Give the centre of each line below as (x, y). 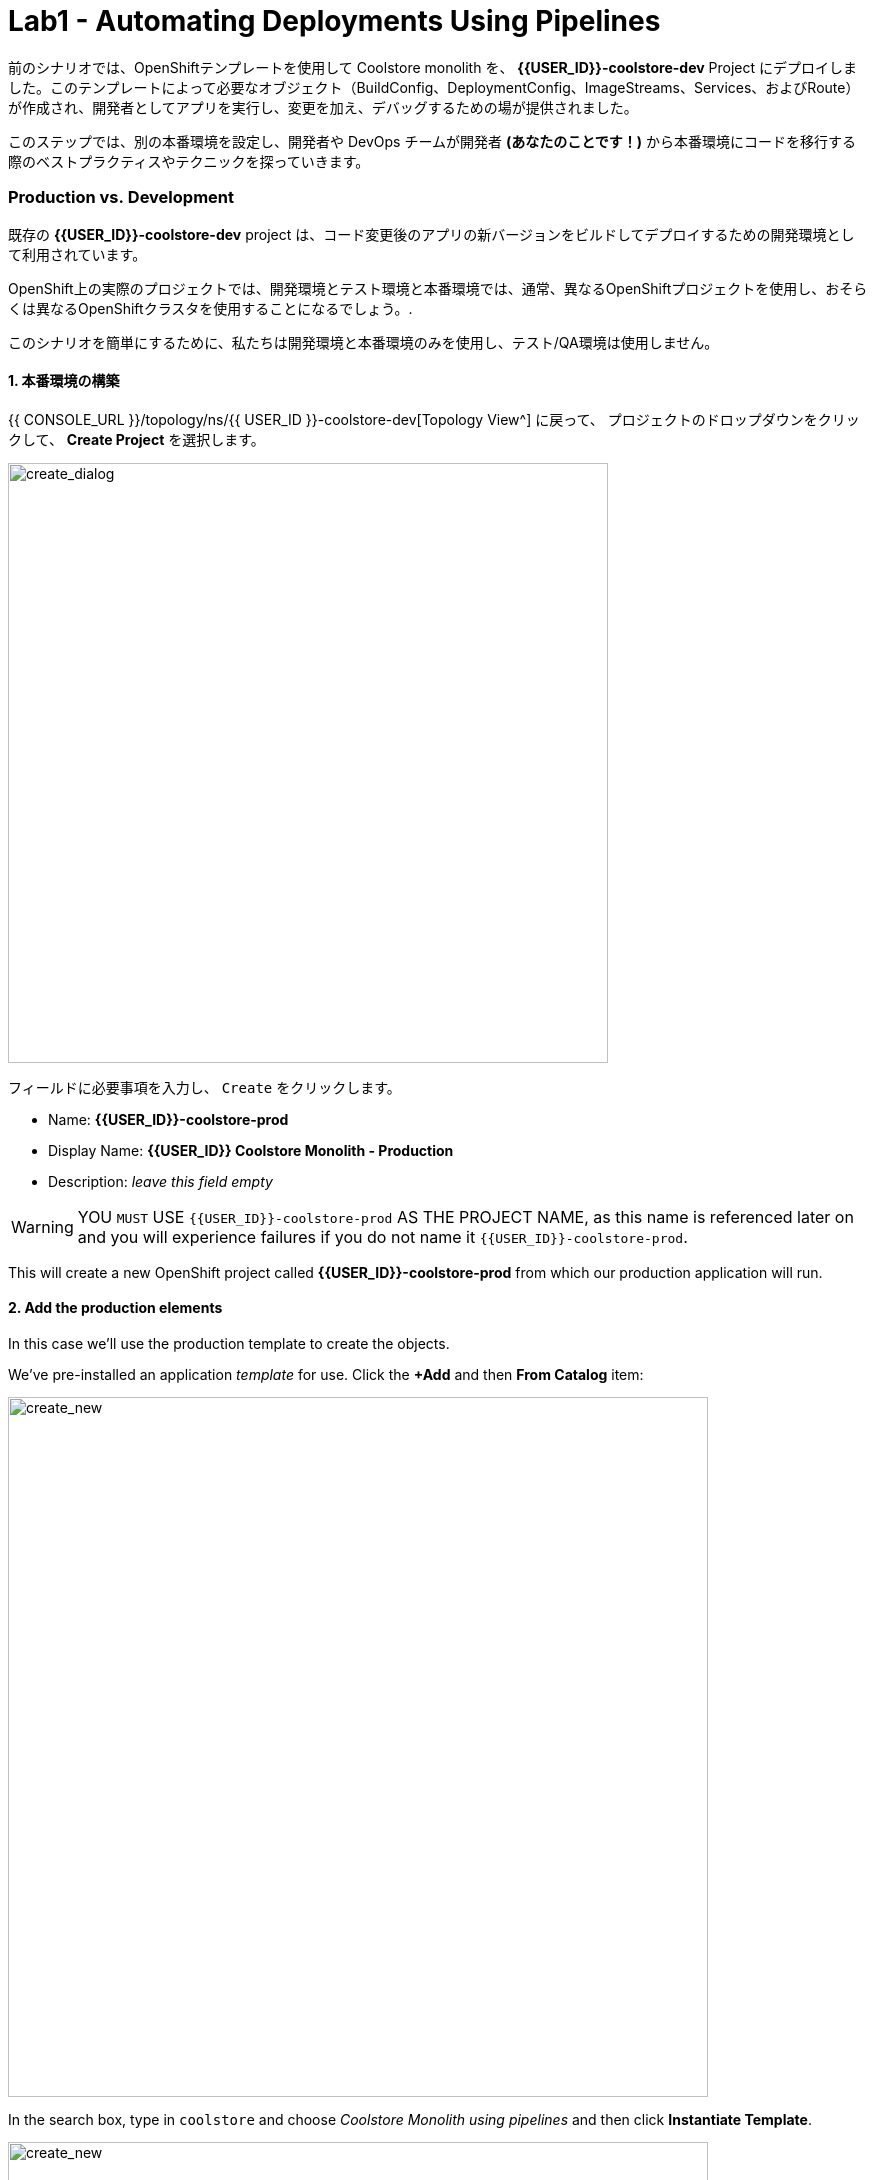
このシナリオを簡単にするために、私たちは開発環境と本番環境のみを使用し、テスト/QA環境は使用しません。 (363, 342)
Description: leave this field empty (160, 1181)
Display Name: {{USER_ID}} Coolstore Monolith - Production (251, 1150)
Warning (42, 1226)
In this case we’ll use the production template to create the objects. (229, 1343)
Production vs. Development (121, 197)
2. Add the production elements (115, 1308)
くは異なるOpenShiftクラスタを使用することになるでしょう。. (210, 308)
